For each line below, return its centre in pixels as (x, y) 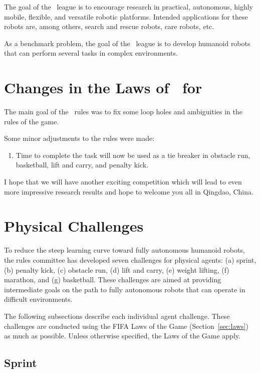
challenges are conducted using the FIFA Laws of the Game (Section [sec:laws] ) (126, 326)
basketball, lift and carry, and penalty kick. (82, 165)
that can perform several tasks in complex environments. (91, 53)
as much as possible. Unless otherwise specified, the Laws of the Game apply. (122, 336)
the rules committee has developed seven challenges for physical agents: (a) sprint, (130, 259)
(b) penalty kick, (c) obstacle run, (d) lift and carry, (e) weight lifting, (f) (117, 269)
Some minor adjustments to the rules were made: (79, 138)
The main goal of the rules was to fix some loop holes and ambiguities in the (123, 112)
